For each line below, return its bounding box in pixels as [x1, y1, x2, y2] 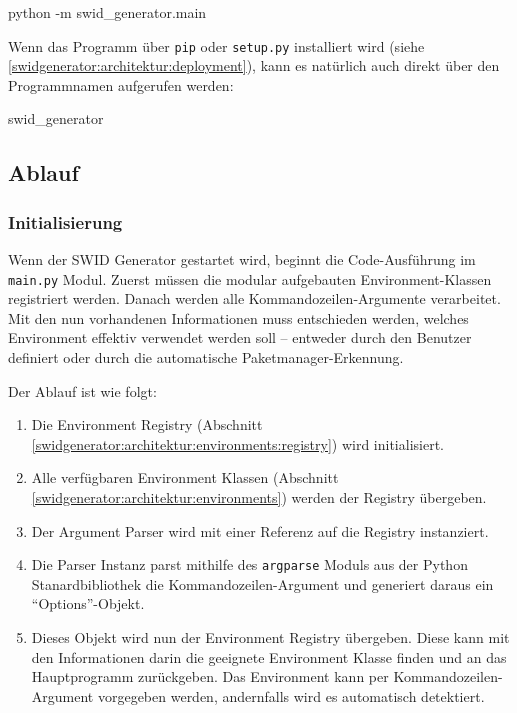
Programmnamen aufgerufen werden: [8, 74, 234, 95]
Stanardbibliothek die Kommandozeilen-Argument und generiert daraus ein [31, 573, 494, 594]
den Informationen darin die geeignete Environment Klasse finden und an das [31, 646, 507, 667]
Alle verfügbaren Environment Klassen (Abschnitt [31, 467, 339, 488]
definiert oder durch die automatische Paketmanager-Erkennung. [8, 347, 404, 368]
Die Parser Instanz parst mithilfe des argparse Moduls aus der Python [31, 554, 468, 575]
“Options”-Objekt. [31, 593, 145, 614]
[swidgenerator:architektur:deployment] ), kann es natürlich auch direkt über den [8, 55, 500, 76]
